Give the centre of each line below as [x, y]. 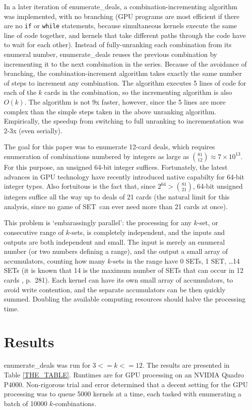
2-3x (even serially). [33, 130]
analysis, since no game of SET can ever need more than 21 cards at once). [116, 206]
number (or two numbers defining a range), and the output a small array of [116, 251]
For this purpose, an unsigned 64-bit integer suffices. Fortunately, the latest [116, 167]
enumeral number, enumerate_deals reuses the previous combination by [110, 54]
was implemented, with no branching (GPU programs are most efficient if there [122, 16]
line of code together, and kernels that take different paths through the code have [125, 35]
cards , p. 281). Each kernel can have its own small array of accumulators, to [118, 279]
